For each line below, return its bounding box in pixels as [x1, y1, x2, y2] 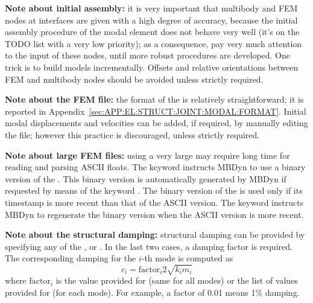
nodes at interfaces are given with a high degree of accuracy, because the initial [5, 13, 298, 26]
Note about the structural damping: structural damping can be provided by [5, 228, 305, 241]
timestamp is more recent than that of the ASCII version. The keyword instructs [5, 196, 304, 208]
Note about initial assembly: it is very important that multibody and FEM [5, 2, 298, 14]
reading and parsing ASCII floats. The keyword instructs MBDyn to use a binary [5, 161, 306, 173]
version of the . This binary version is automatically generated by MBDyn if [5, 172, 286, 185]
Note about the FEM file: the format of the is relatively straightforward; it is [5, 93, 304, 106]
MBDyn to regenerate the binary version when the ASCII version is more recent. [5, 208, 304, 220]
